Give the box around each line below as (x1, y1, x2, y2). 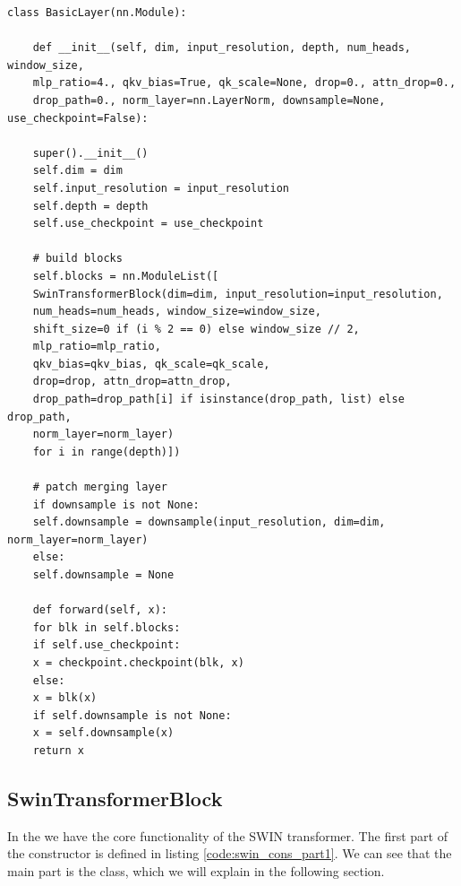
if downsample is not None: (32, 498, 200, 511)
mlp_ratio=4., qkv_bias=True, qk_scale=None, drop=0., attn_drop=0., (32, 76, 457, 90)
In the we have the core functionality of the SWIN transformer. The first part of (7, 826, 448, 845)
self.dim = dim (32, 164, 123, 178)
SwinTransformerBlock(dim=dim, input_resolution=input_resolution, (32, 287, 443, 300)
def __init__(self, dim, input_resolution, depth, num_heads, (32, 41, 412, 55)
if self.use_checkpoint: (32, 638, 181, 652)
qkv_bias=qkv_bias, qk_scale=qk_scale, (32, 357, 270, 370)
